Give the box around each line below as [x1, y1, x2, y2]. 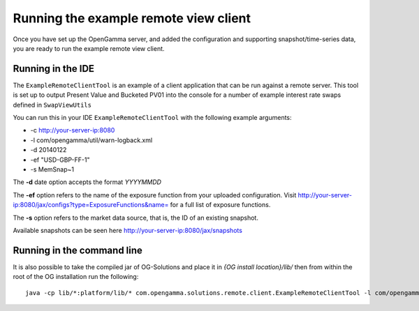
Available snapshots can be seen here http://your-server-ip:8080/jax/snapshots [13, 226, 242, 234]
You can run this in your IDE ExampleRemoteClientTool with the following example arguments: [13, 114, 293, 122]
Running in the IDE [13, 63, 94, 75]
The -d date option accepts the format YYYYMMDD [13, 178, 162, 186]
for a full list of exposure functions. [170, 201, 271, 209]
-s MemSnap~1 [30, 165, 75, 174]
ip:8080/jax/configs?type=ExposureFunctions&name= [13, 201, 169, 209]
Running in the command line [13, 244, 143, 256]
